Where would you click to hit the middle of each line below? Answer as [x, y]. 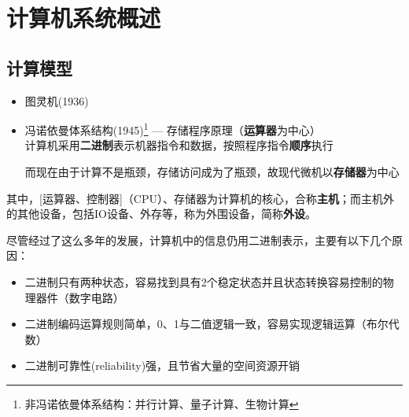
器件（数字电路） [80, 297]
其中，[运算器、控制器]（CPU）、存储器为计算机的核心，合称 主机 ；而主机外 [200, 198]
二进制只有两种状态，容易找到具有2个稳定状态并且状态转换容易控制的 [204, 281]
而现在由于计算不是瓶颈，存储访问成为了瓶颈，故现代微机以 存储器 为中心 [212, 172]
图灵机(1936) [57, 100]
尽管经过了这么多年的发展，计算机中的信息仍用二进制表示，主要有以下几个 [199, 240]
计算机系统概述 [84, 18]
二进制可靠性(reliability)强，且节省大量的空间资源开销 [162, 365]
